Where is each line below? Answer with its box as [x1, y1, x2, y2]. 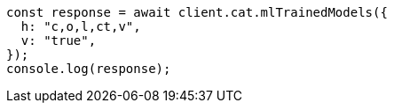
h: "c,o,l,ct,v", [20, 19, 141, 33]
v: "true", [20, 33, 97, 48]
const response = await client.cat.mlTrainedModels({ [6, 5, 388, 19]
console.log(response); [6, 62, 171, 76]
